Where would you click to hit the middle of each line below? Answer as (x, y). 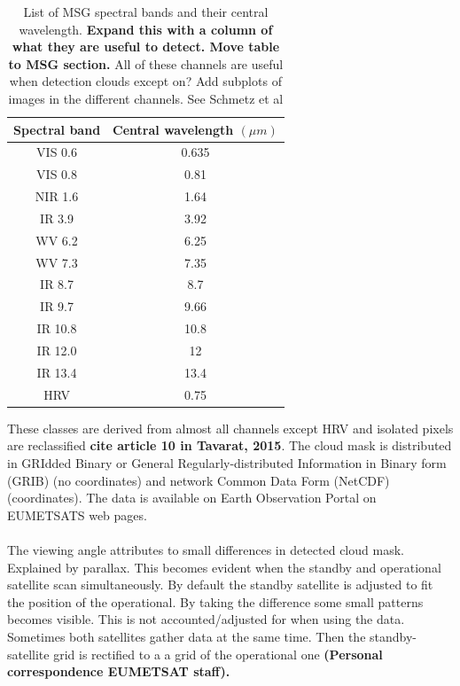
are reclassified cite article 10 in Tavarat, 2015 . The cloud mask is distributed (230, 445)
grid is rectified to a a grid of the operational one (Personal (218, 654)
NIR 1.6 (57, 196)
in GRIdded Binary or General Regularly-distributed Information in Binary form (227, 462)
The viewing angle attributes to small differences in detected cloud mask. (206, 549)
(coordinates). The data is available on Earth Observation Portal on (192, 498)
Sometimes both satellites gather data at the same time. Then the (187, 636)
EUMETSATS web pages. (77, 514)
